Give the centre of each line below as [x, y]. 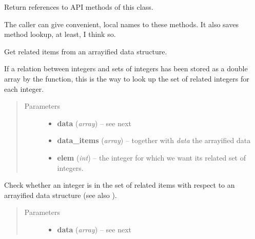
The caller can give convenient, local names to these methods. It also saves [121, 24]
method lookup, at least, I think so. [60, 34]
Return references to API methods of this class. [79, 7]
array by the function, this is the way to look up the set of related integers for [127, 78]
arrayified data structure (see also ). [61, 195]
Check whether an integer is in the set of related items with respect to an [120, 185]
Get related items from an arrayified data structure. [86, 51]
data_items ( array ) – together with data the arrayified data [154, 140]
